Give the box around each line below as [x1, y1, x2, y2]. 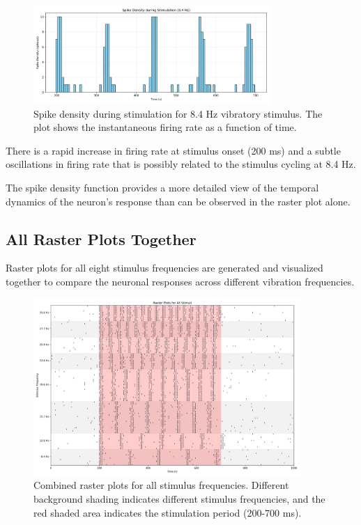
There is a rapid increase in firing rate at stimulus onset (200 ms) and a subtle [6, 143, 341, 157]
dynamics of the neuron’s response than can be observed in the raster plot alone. [6, 194, 351, 208]
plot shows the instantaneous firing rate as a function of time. [33, 120, 297, 134]
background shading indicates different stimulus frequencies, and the [33, 491, 325, 506]
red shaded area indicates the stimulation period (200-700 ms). [33, 505, 302, 519]
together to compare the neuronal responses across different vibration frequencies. [6, 274, 355, 289]
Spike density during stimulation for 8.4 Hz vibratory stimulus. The [33, 106, 323, 120]
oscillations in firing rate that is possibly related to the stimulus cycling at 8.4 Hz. [6, 157, 356, 171]
